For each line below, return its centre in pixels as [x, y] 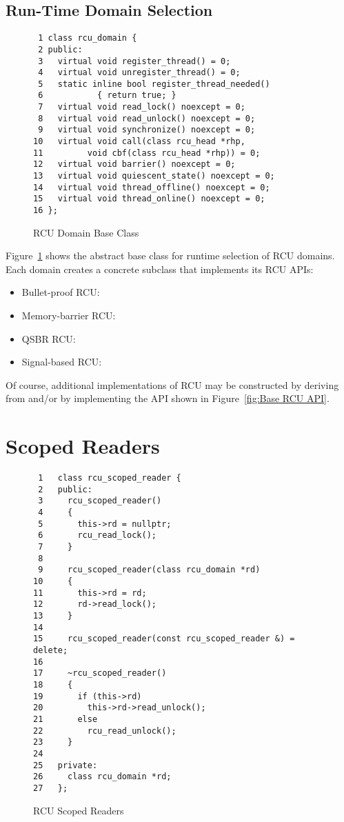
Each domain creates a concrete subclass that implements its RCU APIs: [160, 269]
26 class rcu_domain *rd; [102, 777]
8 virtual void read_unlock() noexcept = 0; [147, 118]
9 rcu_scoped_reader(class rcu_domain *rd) [149, 570]
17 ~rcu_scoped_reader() [100, 673]
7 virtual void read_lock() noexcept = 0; [142, 107]
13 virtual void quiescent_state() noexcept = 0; [154, 176]
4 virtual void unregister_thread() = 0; [139, 73]
